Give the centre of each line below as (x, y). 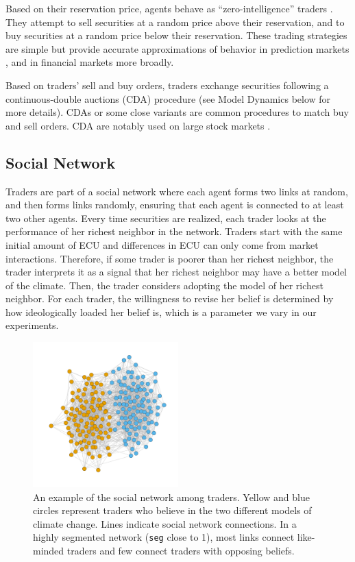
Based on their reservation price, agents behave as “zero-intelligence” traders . (169, 8)
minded (49, 551)
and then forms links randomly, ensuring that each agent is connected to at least (175, 205)
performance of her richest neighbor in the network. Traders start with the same (174, 231)
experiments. (32, 325)
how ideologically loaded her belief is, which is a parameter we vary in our (161, 311)
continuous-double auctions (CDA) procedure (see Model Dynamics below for (168, 98)
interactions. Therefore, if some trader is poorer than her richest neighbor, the (170, 258)
